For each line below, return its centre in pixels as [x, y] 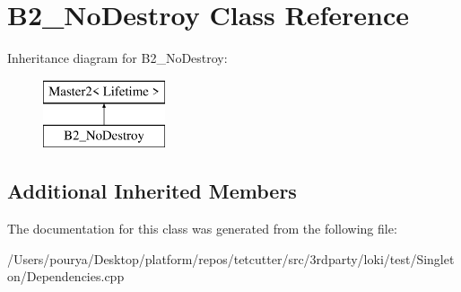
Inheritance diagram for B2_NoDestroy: [117, 58]
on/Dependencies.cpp [66, 276]
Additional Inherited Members [152, 191]
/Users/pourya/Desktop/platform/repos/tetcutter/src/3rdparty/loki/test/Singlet [231, 258]
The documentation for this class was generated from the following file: [202, 229]
